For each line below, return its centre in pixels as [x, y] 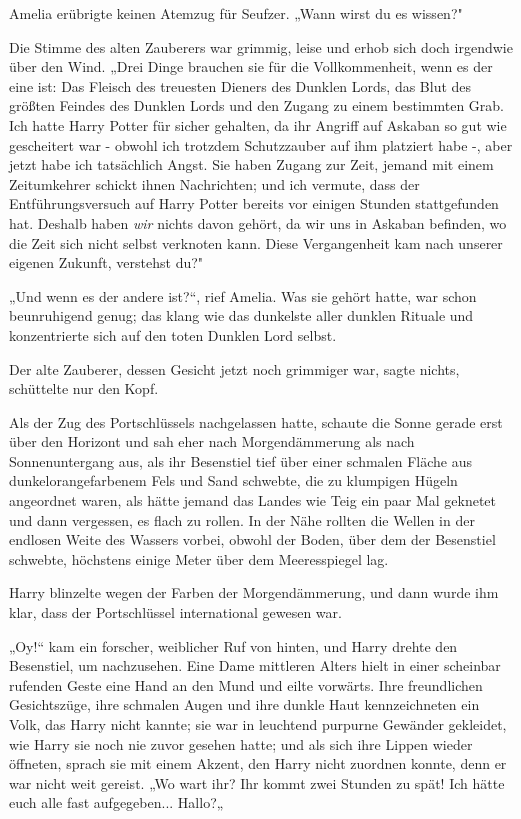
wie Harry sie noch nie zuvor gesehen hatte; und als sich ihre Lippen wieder [241, 743]
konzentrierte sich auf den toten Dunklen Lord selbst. [173, 334]
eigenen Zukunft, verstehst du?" [106, 262]
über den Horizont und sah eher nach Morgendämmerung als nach [212, 441]
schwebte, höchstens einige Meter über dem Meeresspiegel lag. [199, 558]
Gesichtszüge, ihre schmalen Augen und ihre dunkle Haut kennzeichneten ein [244, 704]
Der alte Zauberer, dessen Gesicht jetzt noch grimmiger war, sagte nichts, [234, 368]
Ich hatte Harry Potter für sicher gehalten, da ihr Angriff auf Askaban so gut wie [258, 124]
